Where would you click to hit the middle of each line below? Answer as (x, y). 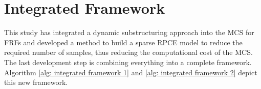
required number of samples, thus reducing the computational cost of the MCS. (128, 52)
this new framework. (36, 82)
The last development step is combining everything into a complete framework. (128, 62)
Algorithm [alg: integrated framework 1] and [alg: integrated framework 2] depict (131, 72)
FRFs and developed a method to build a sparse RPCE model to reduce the (123, 42)
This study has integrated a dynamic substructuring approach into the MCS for (129, 32)
